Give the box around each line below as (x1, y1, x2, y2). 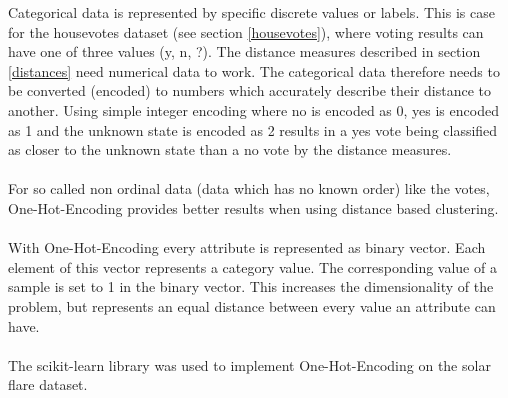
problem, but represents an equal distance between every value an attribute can (8, 295, 496, 316)
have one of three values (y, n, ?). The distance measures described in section (8, 41, 481, 62)
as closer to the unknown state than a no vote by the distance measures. (8, 139, 452, 160)
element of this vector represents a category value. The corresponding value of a (8, 256, 497, 277)
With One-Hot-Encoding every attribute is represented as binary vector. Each (8, 237, 486, 258)
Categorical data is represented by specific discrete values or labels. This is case (8, 2, 495, 22)
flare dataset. (8, 374, 88, 395)
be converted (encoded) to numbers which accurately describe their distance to (8, 80, 492, 101)
